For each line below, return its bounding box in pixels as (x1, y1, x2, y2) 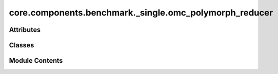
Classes (9, 41, 34, 49)
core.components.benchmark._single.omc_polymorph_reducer (9, 7, 273, 18)
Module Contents (9, 57, 63, 65)
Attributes (9, 26, 41, 34)
